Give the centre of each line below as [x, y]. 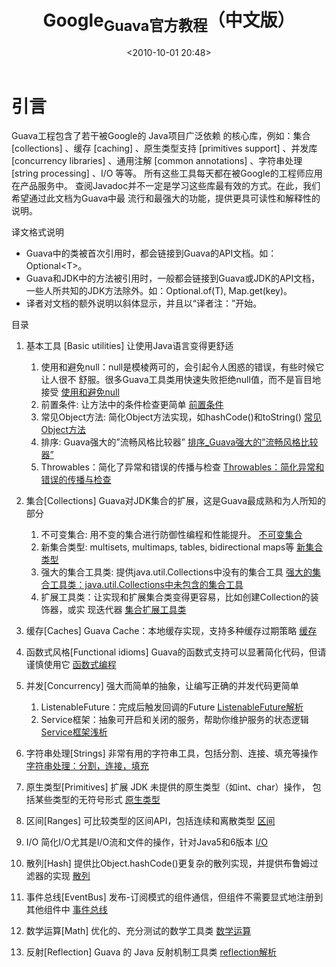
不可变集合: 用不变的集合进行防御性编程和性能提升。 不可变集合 [171, 535]
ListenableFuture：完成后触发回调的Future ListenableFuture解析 [172, 707]
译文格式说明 [37, 232]
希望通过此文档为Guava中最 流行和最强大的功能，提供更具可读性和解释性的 [166, 198]
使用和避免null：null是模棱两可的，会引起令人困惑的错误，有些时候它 [182, 367]
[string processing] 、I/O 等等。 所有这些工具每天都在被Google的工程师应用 [167, 173]
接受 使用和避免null [80, 392]
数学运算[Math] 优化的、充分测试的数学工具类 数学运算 [138, 931]
